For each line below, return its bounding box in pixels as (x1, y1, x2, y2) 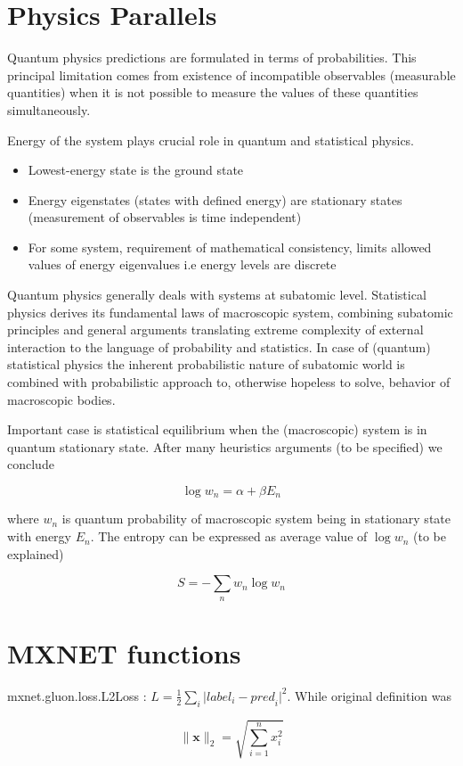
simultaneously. (7, 100, 91, 119)
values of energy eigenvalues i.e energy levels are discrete (28, 255, 337, 274)
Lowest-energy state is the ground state (28, 161, 244, 179)
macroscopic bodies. (7, 390, 116, 408)
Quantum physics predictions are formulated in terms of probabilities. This (7, 48, 417, 67)
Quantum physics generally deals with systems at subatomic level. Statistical (7, 285, 426, 304)
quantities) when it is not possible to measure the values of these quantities (7, 83, 418, 102)
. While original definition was (287, 686, 452, 704)
